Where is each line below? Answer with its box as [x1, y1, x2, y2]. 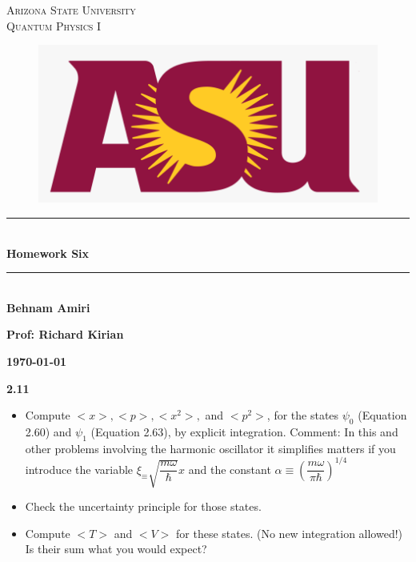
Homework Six [6, 244, 90, 261]
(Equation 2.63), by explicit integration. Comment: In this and [90, 423, 398, 440]
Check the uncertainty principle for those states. [25, 498, 262, 515]
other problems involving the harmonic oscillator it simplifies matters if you [25, 440, 396, 456]
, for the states [266, 407, 339, 424]
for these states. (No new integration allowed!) [176, 524, 403, 541]
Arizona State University [6, 2, 136, 18]
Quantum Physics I [6, 17, 102, 34]
